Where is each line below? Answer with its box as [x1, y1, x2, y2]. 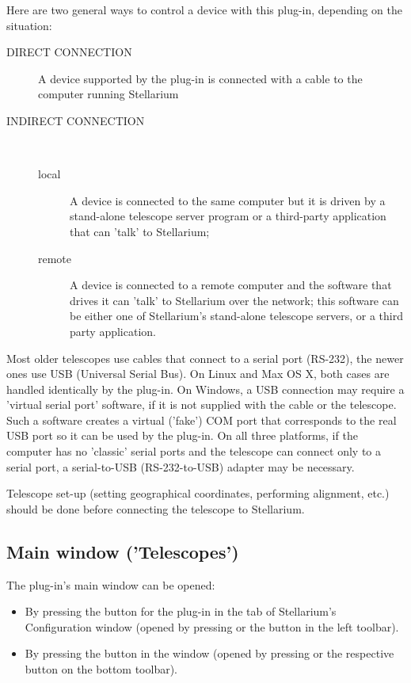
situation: [6, 17, 52, 33]
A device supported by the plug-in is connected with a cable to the [38, 70, 363, 86]
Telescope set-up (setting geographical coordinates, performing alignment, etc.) [6, 485, 390, 502]
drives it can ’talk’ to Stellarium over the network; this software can [70, 292, 399, 308]
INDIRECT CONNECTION [6, 112, 145, 128]
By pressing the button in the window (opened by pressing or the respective [25, 645, 394, 662]
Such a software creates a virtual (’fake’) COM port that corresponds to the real [6, 411, 397, 428]
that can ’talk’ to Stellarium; [70, 223, 210, 239]
